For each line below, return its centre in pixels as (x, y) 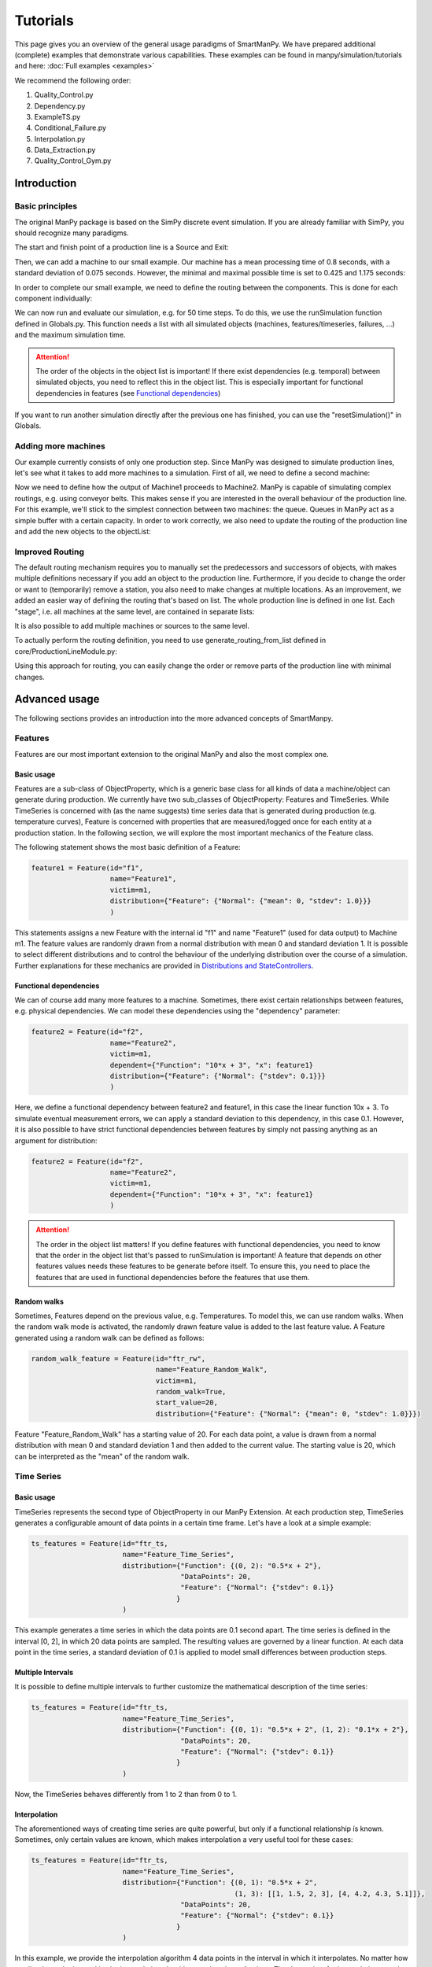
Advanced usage (57, 699)
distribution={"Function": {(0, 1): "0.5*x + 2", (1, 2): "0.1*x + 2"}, (266, 1730)
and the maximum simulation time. (70, 335)
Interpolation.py (60, 138)
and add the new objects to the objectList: (83, 531)
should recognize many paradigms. (72, 233)
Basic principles (46, 206)
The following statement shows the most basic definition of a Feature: (128, 847)
